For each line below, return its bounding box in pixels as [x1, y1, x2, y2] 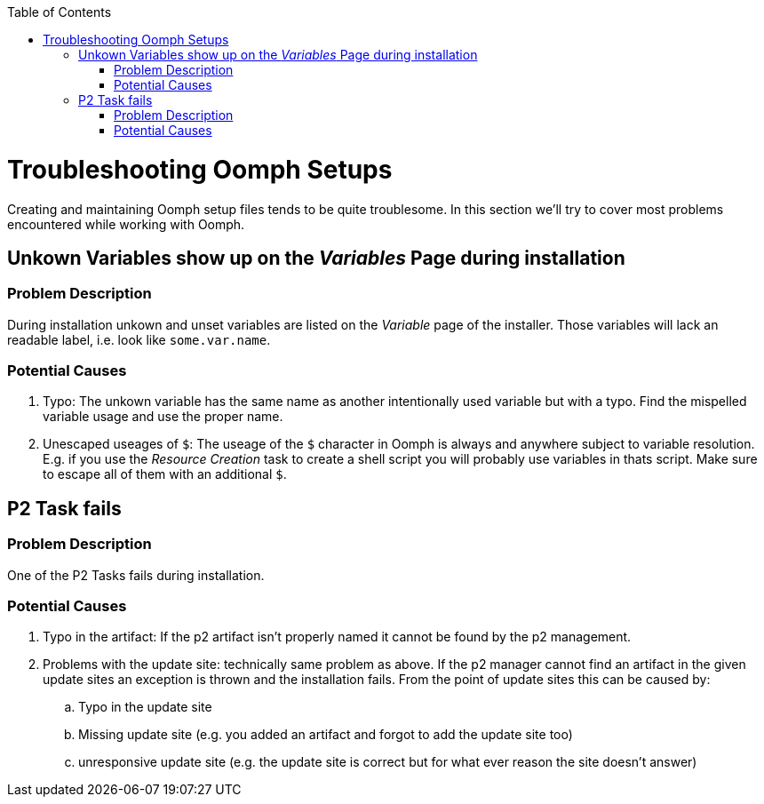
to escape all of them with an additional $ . [43, 466, 287, 482]
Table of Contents [7, 4, 112, 20]
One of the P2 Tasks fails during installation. [7, 567, 265, 583]
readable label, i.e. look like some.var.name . [7, 331, 271, 347]
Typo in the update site [78, 699, 212, 715]
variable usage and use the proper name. [43, 409, 283, 425]
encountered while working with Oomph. [7, 216, 245, 232]
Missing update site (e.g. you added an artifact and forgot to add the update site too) [78, 727, 573, 743]
